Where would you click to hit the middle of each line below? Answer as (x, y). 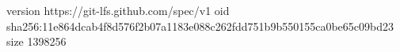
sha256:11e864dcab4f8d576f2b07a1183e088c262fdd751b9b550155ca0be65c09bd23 (200, 26)
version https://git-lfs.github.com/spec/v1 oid (118, 10)
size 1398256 (36, 41)
